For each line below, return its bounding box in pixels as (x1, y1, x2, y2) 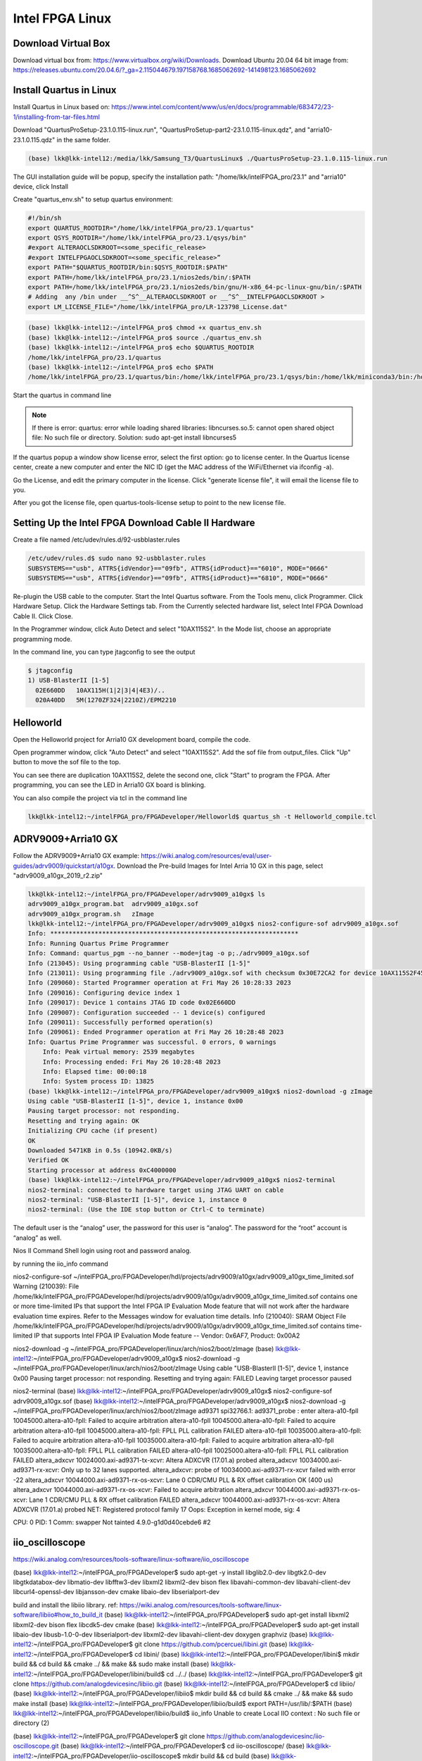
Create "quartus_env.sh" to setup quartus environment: (13, 195, 174, 204)
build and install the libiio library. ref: (13, 1600, 119, 1609)
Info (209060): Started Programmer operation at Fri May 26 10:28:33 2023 (27, 979, 292, 987)
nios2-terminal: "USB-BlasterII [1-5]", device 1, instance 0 (27, 1196, 247, 1204)
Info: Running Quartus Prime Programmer (27, 939, 169, 947)
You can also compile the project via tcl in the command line (13, 793, 188, 802)
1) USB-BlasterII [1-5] (27, 676, 110, 685)
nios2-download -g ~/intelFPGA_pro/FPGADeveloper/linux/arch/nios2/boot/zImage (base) (13, 1344, 274, 1352)
